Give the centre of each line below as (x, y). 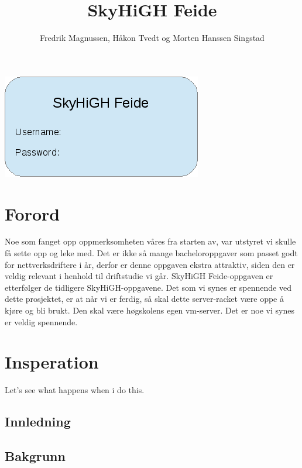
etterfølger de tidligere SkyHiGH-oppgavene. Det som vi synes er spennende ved (148, 287)
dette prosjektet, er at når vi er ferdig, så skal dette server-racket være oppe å (144, 299)
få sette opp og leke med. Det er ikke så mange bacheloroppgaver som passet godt (151, 253)
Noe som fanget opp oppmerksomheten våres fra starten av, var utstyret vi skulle (150, 241)
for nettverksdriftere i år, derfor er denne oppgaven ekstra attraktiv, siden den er (150, 264)
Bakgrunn (35, 456)
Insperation (52, 362)
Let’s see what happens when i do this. (75, 390)
